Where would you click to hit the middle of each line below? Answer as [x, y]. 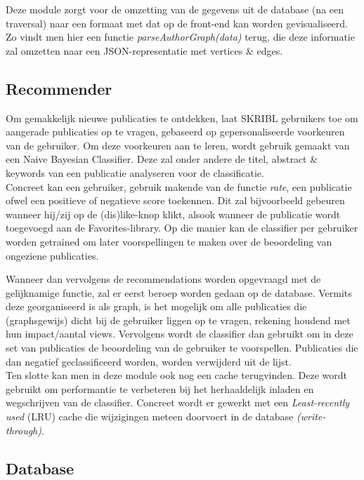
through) [24, 430]
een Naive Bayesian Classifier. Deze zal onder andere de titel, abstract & [162, 159]
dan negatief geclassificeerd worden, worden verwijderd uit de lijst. [149, 361]
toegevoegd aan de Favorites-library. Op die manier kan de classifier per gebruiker [182, 228]
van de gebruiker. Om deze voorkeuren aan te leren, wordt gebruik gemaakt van [178, 145]
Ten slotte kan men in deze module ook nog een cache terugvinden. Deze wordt [177, 375]
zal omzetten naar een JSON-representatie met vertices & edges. [144, 50]
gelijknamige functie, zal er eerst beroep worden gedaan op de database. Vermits [179, 292]
